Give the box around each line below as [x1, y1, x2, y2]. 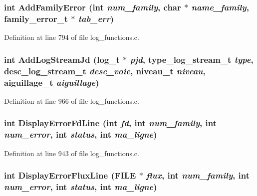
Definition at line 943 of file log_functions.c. [4, 148, 139, 158]
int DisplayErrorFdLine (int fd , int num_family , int [4, 117, 217, 129]
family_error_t [4, 12, 68, 24]
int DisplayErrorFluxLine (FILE [4, 169, 136, 182]
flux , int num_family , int [146, 169, 250, 182]
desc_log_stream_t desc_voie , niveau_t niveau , [4, 64, 206, 77]
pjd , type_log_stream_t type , [130, 53, 254, 65]
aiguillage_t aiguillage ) [4, 76, 99, 88]
